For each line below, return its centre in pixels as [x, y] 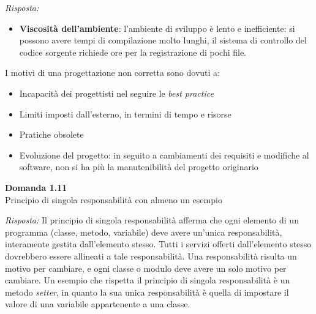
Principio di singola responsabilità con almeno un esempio [114, 199]
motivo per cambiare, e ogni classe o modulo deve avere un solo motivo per [146, 268]
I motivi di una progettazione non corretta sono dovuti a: [112, 73]
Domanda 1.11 [36, 187]
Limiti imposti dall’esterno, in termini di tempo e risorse [125, 114]
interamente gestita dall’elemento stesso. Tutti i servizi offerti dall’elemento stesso [158, 244]
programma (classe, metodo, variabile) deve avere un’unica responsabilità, [144, 232]
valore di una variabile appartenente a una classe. [98, 304]
